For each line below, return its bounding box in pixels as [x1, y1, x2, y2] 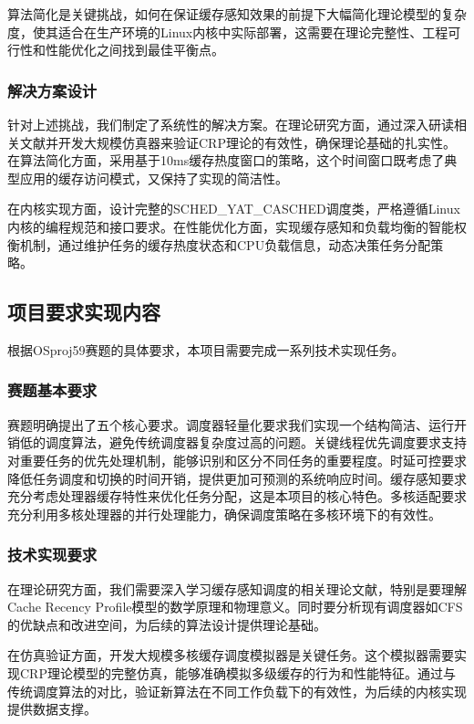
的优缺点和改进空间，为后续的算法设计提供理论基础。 [7, 614, 326, 634]
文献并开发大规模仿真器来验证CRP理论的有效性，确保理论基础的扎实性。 [19, 132, 456, 152]
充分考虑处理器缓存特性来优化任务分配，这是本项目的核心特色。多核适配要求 [7, 487, 467, 506]
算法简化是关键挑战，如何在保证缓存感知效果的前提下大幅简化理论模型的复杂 [7, 5, 467, 23]
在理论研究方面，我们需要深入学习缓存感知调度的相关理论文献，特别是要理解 [7, 579, 467, 598]
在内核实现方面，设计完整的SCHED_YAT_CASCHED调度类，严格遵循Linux [7, 199, 460, 218]
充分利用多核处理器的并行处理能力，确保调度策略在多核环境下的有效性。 [7, 504, 441, 523]
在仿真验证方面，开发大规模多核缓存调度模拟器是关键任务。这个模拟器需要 [7, 645, 454, 665]
